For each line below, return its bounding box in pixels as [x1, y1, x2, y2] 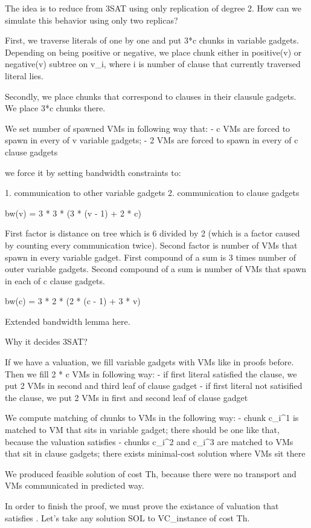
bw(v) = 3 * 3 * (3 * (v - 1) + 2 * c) [5, 206, 141, 219]
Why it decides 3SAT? [5, 335, 88, 348]
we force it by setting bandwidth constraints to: [5, 166, 181, 178]
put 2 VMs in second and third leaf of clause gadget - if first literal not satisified [5, 379, 303, 392]
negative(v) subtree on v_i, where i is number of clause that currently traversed [5, 57, 301, 70]
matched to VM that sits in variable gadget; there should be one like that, [5, 423, 280, 436]
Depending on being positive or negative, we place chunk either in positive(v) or [5, 45, 302, 58]
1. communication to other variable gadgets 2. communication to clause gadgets [5, 186, 300, 199]
